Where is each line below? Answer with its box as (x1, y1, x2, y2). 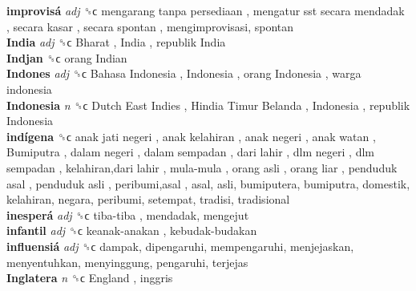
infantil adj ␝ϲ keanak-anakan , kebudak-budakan (6, 222, 257, 239)
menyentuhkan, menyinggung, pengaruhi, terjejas (6, 253, 248, 270)
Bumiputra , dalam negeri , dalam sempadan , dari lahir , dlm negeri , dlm (6, 143, 374, 160)
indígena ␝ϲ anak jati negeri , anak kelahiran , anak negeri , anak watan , (6, 127, 376, 144)
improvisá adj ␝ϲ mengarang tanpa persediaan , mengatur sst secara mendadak (6, 2, 405, 18)
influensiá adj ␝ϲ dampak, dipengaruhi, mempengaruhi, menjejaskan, (6, 237, 354, 254)
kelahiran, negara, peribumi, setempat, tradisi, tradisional (6, 191, 290, 208)
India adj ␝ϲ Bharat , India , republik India (6, 34, 226, 51)
